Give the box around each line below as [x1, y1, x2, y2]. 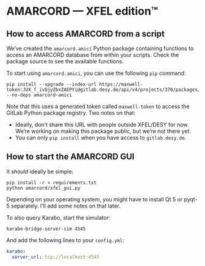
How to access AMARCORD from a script [6, 29, 165, 39]
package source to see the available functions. [6, 58, 124, 65]
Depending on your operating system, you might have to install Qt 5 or [6, 195, 183, 203]
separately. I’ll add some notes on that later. [11, 202, 121, 209]
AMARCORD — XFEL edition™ [6, 4, 159, 18]
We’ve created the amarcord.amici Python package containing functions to [6, 45, 194, 52]
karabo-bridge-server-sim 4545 [6, 226, 86, 232]
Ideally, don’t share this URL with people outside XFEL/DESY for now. [15, 121, 189, 128]
